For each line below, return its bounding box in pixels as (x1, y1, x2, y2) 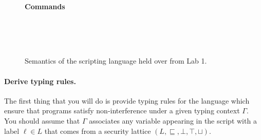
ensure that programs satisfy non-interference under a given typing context (4, 105, 240, 116)
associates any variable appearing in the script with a (89, 115, 257, 126)
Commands (25, 1, 65, 11)
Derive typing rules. (4, 75, 76, 86)
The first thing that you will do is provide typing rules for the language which (4, 95, 250, 106)
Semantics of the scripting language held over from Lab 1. (25, 55, 207, 66)
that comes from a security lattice (44, 125, 151, 136)
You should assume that (4, 115, 80, 126)
